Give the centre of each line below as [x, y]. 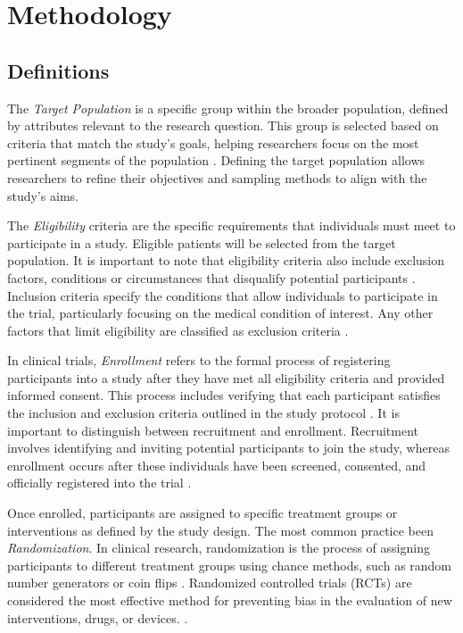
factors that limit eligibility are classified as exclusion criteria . [178, 330]
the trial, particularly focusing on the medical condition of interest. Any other [220, 313]
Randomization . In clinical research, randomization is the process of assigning [219, 548]
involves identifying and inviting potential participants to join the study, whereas [228, 448]
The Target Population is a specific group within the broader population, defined [228, 108]
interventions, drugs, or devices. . [98, 617]
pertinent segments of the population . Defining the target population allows [216, 160]
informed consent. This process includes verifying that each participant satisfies [224, 395]
